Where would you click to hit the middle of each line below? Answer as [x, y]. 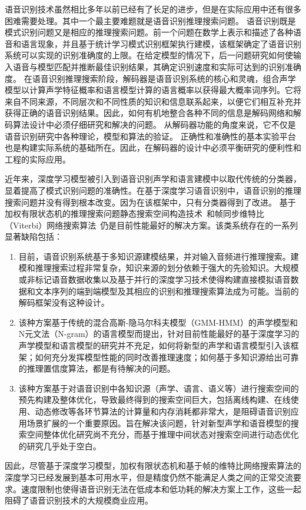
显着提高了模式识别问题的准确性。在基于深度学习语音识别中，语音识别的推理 [153, 190]
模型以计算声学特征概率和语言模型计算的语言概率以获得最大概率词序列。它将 [153, 90]
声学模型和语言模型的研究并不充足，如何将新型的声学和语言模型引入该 [154, 345]
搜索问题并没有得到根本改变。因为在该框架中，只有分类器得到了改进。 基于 [150, 202]
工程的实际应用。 [38, 159]
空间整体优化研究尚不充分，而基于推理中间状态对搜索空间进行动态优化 [163, 434]
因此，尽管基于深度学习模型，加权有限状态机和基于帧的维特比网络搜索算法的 [153, 466]
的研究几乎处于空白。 [60, 446]
